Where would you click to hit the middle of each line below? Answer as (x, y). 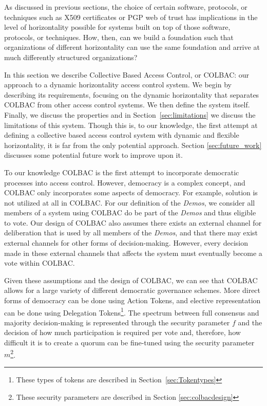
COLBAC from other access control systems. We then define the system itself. (127, 105)
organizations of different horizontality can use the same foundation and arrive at (132, 47)
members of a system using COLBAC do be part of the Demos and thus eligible (130, 213)
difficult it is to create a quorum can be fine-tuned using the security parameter (129, 343)
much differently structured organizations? (71, 57)
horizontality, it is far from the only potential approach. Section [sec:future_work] (133, 145)
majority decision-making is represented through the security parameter (117, 322)
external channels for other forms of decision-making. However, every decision (126, 243)
